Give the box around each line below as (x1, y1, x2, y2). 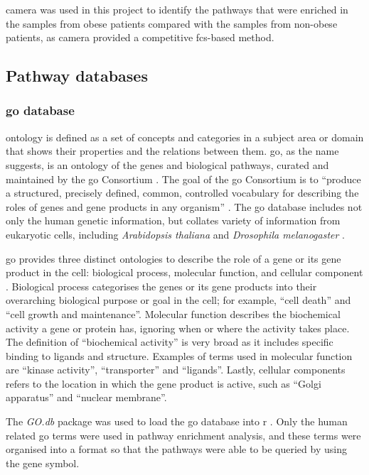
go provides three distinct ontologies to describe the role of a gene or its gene (6, 251, 341, 266)
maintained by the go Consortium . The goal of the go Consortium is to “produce (6, 171, 361, 186)
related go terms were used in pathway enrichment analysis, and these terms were (6, 427, 361, 442)
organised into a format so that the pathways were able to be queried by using (6, 442, 347, 457)
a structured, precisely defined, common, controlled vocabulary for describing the (6, 185, 359, 200)
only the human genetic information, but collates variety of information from (6, 213, 341, 228)
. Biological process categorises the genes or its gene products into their (6, 278, 317, 293)
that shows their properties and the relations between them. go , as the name (6, 143, 339, 158)
